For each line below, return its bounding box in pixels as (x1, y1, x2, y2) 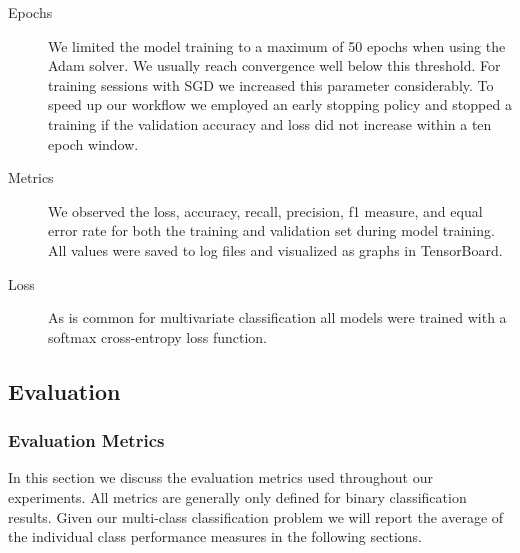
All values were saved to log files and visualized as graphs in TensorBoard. (48, 239, 503, 260)
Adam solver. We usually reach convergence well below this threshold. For (48, 55, 501, 76)
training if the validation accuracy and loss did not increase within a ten (48, 113, 492, 134)
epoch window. (48, 133, 139, 154)
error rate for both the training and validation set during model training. (48, 220, 495, 241)
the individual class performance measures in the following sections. (8, 526, 422, 547)
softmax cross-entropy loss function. (48, 326, 268, 347)
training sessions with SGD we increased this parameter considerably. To (48, 74, 494, 95)
